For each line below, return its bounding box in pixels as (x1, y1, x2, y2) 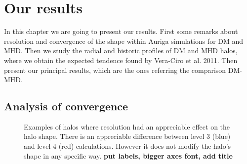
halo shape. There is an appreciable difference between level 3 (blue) (24, 131, 231, 141)
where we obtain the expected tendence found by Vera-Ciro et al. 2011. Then (4, 55, 238, 65)
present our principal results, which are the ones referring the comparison (4, 65, 226, 75)
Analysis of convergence (4, 98, 128, 114)
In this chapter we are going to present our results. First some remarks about (4, 26, 238, 36)
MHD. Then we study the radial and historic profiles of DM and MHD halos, (4, 45, 238, 56)
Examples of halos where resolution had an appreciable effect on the (24, 121, 230, 131)
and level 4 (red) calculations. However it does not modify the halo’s (24, 141, 231, 151)
